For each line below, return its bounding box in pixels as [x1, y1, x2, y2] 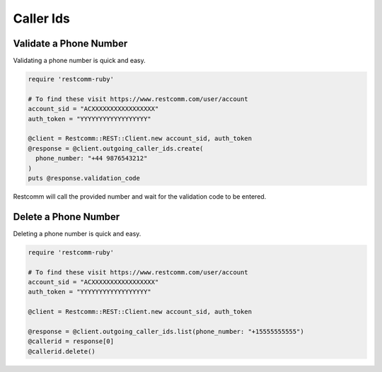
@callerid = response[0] [28, 337, 115, 346]
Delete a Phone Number [13, 211, 120, 223]
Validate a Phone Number [13, 37, 128, 50]
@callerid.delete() [28, 347, 95, 355]
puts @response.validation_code [28, 174, 141, 182]
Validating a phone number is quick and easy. [13, 57, 146, 65]
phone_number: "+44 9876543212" [35, 154, 148, 163]
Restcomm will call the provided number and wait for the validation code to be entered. [13, 192, 267, 201]
